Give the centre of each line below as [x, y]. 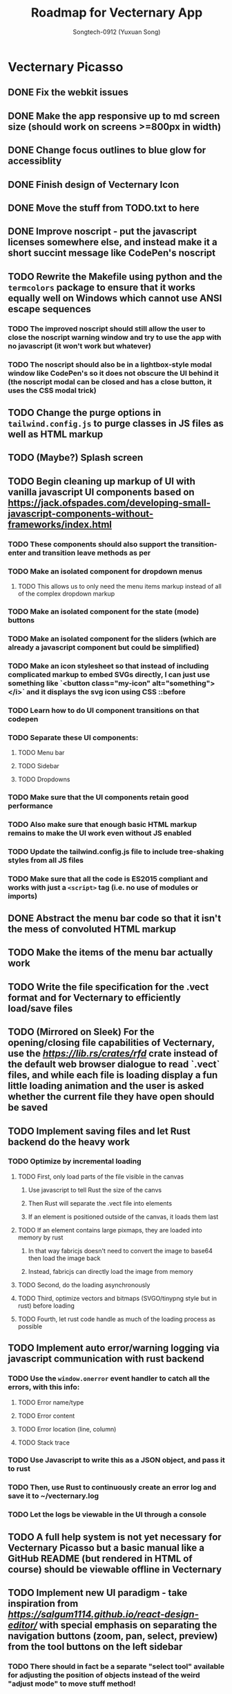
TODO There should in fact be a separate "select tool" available [116, 1666]
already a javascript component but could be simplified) [104, 647]
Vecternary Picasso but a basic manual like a [106, 1548]
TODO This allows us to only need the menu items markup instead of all [119, 586]
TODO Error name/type [51, 1402]
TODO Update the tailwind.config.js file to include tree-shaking [116, 851]
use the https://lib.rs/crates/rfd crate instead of [113, 1054]
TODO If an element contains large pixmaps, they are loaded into [110, 1230]
